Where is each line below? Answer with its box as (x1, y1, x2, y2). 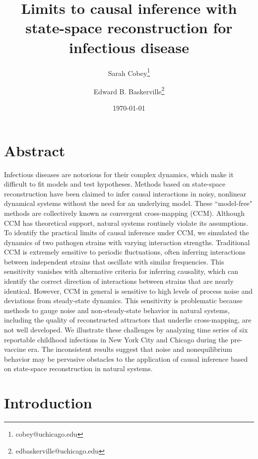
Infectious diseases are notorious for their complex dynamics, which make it (4, 169, 234, 179)
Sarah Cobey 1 (108, 66, 150, 78)
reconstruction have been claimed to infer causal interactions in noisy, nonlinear (4, 188, 247, 198)
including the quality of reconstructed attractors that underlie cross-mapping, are (4, 315, 252, 325)
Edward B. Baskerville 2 (93, 84, 165, 96)
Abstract (4, 140, 65, 160)
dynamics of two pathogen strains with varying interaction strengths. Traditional (4, 237, 250, 247)
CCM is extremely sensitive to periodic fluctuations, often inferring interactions (4, 247, 246, 257)
